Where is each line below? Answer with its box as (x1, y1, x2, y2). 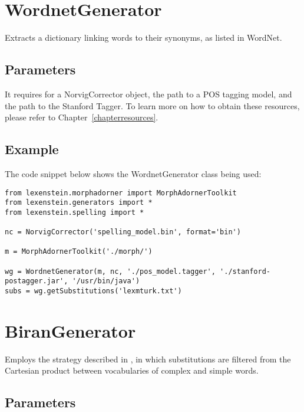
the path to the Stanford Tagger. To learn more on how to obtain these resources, (5, 99, 300, 112)
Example (5, 140, 59, 158)
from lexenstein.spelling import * (5, 208, 144, 217)
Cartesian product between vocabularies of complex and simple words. (5, 364, 259, 377)
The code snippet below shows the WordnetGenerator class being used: (5, 167, 262, 179)
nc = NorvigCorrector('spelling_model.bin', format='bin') (5, 228, 241, 237)
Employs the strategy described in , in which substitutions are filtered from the (5, 352, 291, 365)
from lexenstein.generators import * (5, 198, 153, 207)
